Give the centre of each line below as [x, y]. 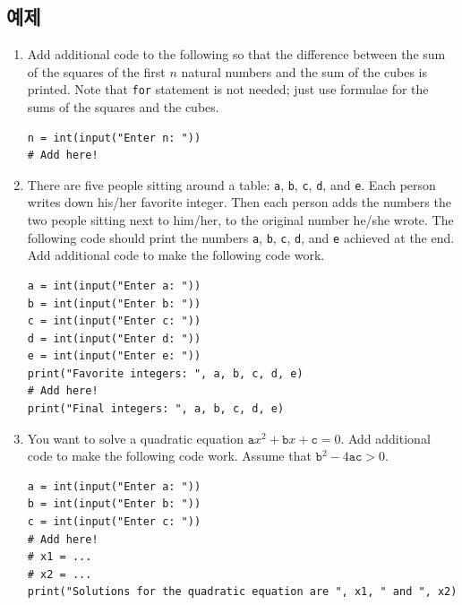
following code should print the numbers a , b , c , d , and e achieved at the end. [241, 237]
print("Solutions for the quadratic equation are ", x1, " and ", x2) [242, 592]
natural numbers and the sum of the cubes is [304, 71]
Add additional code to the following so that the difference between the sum [236, 54]
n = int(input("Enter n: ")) [114, 138]
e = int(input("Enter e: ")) [114, 356]
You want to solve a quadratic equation [136, 438]
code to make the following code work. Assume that [169, 456]
